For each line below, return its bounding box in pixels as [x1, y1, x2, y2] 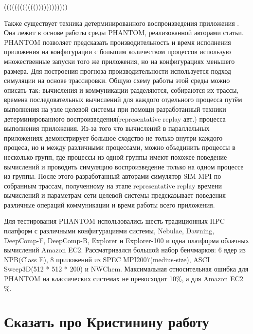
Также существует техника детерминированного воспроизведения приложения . [4, 18, 239, 28]
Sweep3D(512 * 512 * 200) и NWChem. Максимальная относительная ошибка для [4, 264, 249, 274]
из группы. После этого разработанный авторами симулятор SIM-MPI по [4, 171, 221, 181]
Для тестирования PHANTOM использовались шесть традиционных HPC [4, 216, 225, 226]
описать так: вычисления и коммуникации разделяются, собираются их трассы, [4, 84, 239, 95]
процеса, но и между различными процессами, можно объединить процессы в [4, 142, 235, 152]
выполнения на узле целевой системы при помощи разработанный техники [4, 104, 226, 114]
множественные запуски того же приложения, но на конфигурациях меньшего [4, 56, 235, 66]
